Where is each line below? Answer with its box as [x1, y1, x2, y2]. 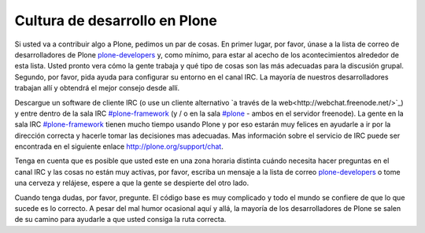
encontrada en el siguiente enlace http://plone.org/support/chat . [14, 142, 224, 151]
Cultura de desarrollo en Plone [14, 12, 218, 29]
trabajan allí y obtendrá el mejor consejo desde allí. [14, 83, 180, 93]
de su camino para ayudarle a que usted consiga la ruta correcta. [14, 215, 227, 224]
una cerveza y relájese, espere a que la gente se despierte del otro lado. [14, 178, 249, 188]
